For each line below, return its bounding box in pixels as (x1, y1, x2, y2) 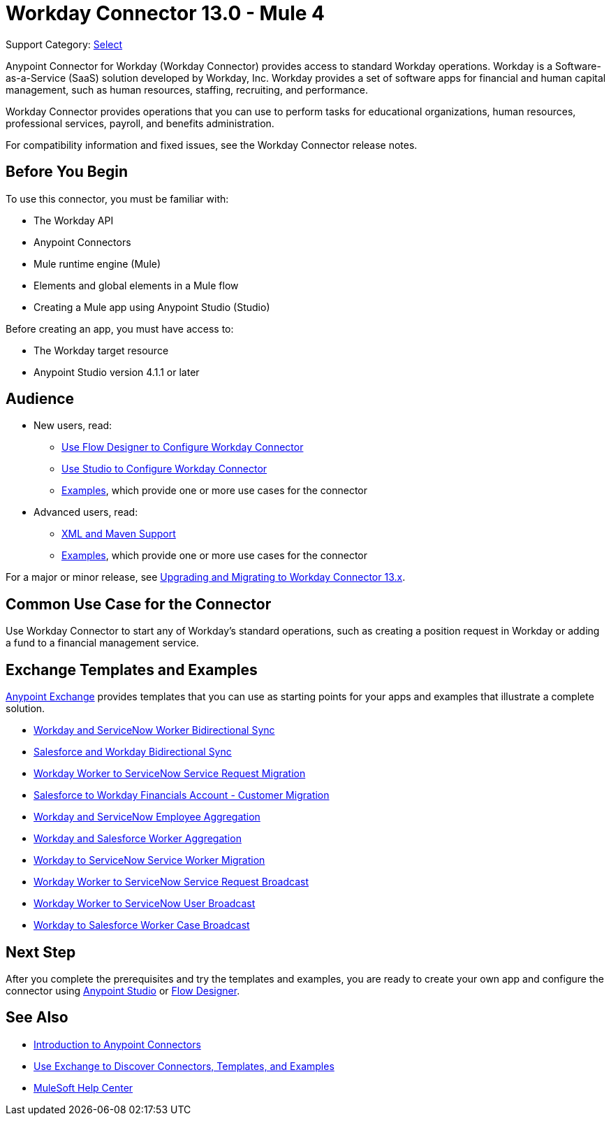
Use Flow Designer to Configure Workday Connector (61, 441, 304, 454)
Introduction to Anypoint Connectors (34, 1038, 201, 1050)
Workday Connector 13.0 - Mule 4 (6, 1, 325, 25)
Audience (6, 390, 75, 408)
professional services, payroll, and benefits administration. (6, 117, 274, 129)
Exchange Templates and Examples (6, 660, 258, 679)
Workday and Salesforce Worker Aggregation (34, 832, 242, 845)
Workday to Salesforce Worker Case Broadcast (34, 919, 250, 932)
